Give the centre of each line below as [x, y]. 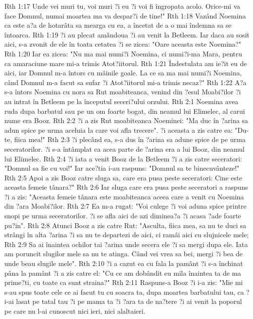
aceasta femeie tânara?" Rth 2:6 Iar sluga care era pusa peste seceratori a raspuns [126, 187]
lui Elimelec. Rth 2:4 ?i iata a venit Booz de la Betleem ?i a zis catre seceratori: [123, 158]
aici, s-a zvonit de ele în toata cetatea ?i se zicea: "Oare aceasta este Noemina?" [123, 44]
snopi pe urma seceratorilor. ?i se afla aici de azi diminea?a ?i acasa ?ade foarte [123, 216]
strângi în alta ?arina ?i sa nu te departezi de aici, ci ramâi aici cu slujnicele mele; [127, 235]
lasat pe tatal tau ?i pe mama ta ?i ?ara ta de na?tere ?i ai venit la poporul [129, 301]
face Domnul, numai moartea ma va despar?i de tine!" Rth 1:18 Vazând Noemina [125, 15]
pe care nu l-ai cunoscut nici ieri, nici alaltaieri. [75, 311]
